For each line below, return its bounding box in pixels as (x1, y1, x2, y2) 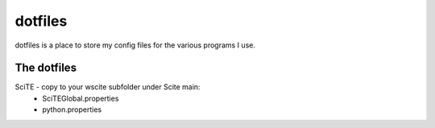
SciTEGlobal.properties (42, 93, 119, 103)
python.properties (42, 105, 102, 114)
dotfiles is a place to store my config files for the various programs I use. (14, 40, 255, 50)
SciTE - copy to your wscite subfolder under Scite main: (14, 82, 201, 92)
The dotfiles (14, 61, 77, 75)
